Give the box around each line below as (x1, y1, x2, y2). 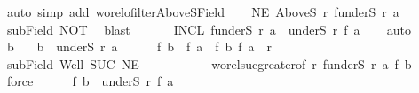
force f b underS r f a (6, 72, 174, 90)
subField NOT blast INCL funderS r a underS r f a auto (6, 19, 411, 38)
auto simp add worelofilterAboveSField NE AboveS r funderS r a (6, 3, 399, 20)
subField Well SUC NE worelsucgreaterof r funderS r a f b (6, 54, 412, 73)
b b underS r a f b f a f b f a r (6, 37, 273, 56)
